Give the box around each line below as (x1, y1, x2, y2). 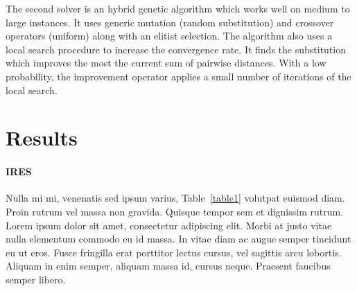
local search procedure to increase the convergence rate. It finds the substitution (6, 42, 346, 56)
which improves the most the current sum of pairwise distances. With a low (6, 55, 326, 70)
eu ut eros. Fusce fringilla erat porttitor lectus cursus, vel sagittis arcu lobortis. (6, 245, 342, 259)
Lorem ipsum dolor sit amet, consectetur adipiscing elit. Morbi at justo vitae (6, 218, 332, 232)
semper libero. (6, 272, 66, 286)
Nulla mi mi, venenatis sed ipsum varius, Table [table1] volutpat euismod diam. (6, 191, 345, 205)
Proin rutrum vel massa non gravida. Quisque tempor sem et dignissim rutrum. (6, 204, 344, 218)
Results (6, 123, 78, 152)
